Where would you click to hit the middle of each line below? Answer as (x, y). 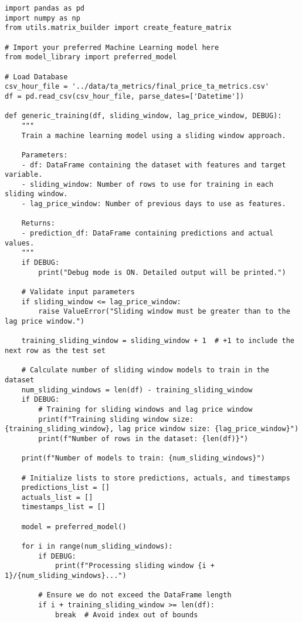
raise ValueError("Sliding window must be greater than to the (164, 312)
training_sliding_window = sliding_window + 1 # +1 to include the (158, 341)
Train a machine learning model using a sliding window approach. (154, 135)
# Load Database (36, 77)
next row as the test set (55, 350)
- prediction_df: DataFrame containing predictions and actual (147, 233)
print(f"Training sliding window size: (116, 419)
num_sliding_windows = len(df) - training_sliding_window (137, 390)
